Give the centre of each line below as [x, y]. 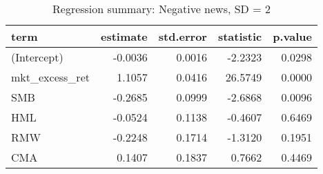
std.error [183, 36]
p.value [292, 36]
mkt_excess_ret [50, 77]
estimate [124, 36]
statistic [240, 36]
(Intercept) [37, 57]
